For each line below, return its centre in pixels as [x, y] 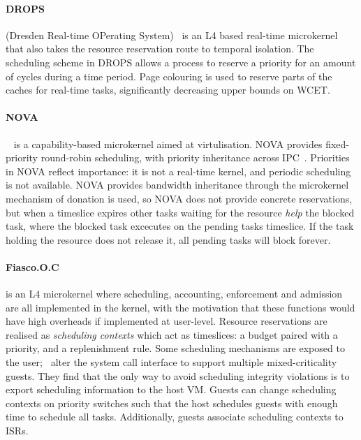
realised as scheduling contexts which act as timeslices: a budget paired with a [172, 334]
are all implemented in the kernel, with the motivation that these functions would [180, 307]
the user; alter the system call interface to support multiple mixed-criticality [171, 362]
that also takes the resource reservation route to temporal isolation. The [160, 49]
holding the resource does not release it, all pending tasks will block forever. [168, 239]
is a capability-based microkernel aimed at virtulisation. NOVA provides [168, 144]
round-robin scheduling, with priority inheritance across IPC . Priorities [195, 157]
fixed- [338, 144]
